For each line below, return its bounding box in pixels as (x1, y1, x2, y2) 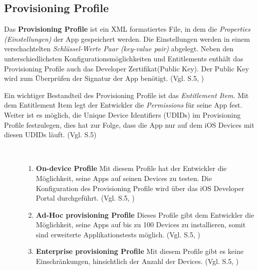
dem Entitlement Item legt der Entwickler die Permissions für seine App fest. (4, 100, 242, 110)
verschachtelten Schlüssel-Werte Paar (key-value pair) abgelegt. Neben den (4, 43, 234, 54)
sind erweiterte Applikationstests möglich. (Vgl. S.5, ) (36, 229, 200, 239)
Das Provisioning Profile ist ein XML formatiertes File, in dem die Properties (4, 24, 250, 34)
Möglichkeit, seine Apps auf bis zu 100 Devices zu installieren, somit (36, 219, 246, 230)
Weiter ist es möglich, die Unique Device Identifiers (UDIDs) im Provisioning (4, 109, 241, 120)
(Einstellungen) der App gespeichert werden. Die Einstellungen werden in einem (4, 33, 250, 44)
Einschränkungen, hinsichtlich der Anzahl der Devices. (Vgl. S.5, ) (36, 256, 239, 266)
